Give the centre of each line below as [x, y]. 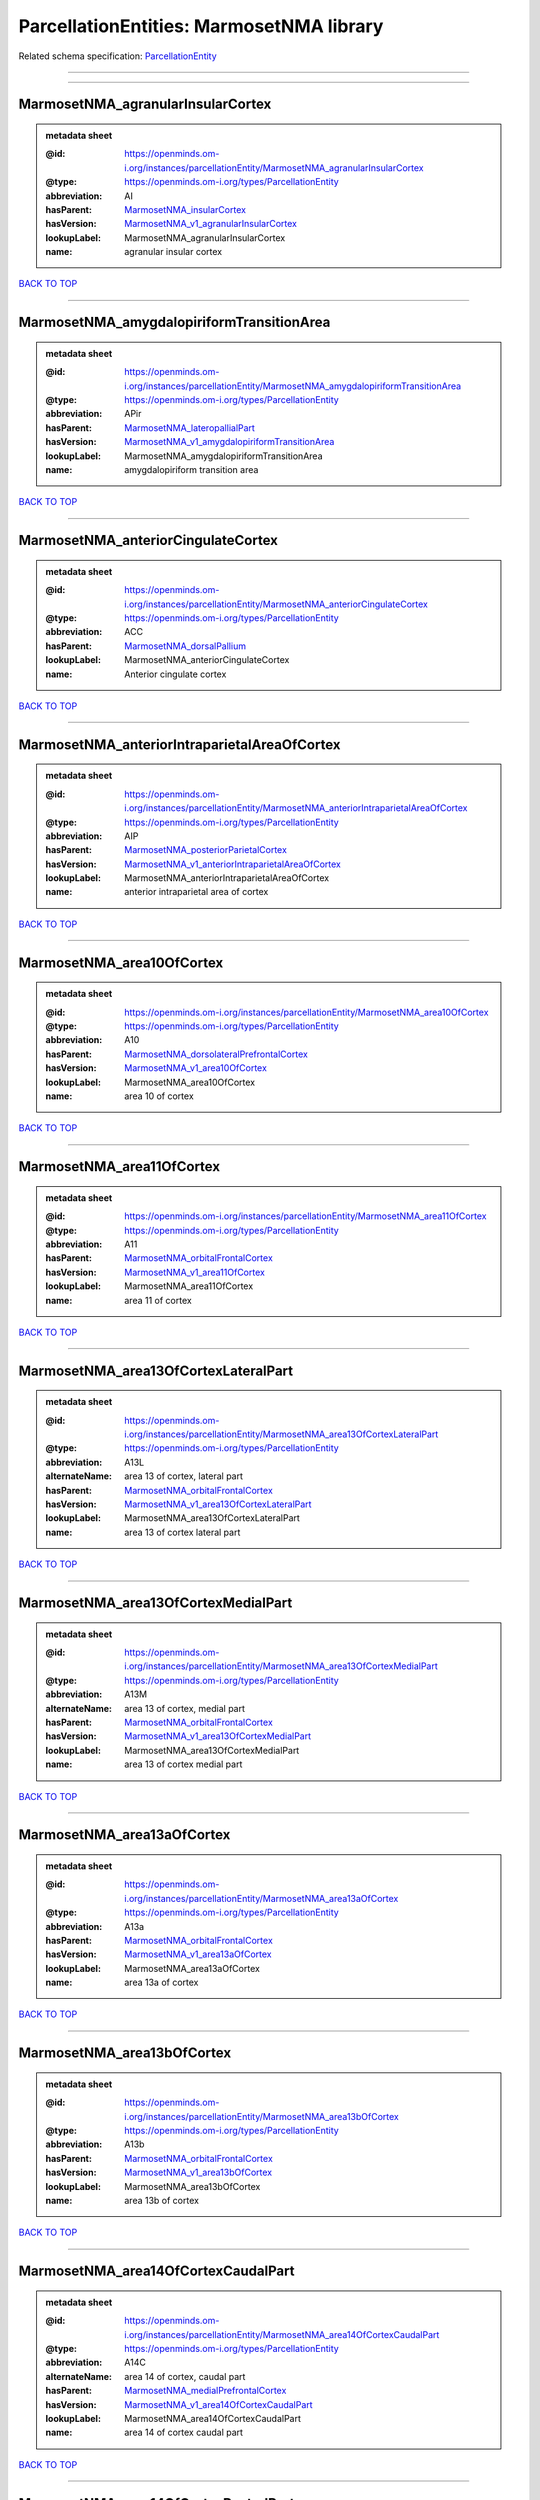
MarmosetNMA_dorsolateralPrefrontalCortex [216, 1054]
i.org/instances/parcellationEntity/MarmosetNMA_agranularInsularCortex [274, 167]
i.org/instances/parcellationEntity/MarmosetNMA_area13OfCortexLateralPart [281, 1434]
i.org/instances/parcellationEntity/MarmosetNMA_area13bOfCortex [261, 2116]
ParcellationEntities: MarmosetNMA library [201, 26]
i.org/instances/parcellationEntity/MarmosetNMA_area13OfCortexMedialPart [281, 1666]
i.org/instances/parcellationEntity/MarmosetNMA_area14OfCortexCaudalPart [282, 2334]
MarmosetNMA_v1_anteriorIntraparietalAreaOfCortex [233, 864]
